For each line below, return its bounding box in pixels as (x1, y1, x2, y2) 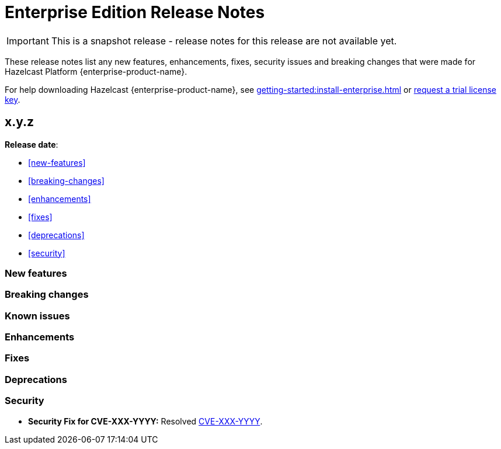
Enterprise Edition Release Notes (5, 2, 265, 22)
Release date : (5, 139, 58, 149)
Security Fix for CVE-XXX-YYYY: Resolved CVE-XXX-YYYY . (28, 416, 263, 426)
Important (6, 34, 49, 47)
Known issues (5, 309, 70, 322)
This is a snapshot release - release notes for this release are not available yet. (51, 34, 397, 47)
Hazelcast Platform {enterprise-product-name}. (5, 66, 187, 76)
